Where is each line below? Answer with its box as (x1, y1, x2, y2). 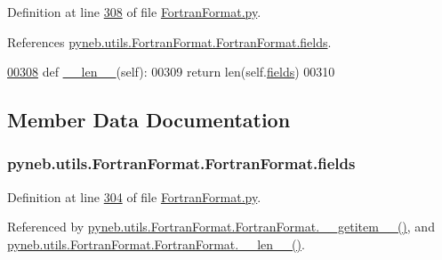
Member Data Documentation (7, 106, 291, 134)
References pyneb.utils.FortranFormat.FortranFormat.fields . (7, 32, 332, 51)
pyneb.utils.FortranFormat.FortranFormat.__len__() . (7, 234, 305, 253)
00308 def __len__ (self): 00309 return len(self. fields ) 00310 (7, 62, 335, 81)
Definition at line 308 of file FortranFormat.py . (7, 3, 261, 20)
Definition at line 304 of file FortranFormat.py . (7, 187, 261, 206)
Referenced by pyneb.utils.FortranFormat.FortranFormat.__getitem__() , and (7, 217, 435, 236)
